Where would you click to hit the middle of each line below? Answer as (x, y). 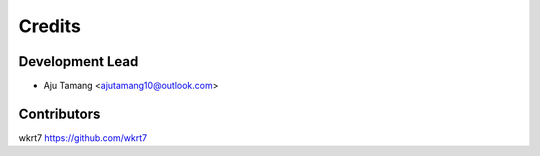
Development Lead (78, 61)
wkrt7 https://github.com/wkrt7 (83, 137)
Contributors (59, 113)
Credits (50, 26)
